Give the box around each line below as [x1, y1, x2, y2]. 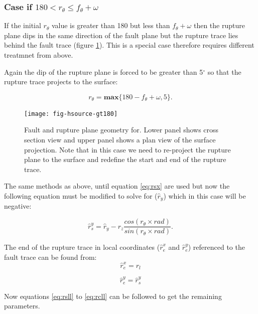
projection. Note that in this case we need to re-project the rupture [24, 144, 231, 154]
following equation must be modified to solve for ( [4, 191, 158, 201]
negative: [4, 201, 32, 211]
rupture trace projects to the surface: [4, 76, 118, 87]
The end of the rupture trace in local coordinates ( [4, 242, 160, 252]
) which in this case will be [163, 191, 246, 201]
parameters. [4, 300, 40, 311]
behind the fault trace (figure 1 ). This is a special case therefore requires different [4, 40, 254, 50]
